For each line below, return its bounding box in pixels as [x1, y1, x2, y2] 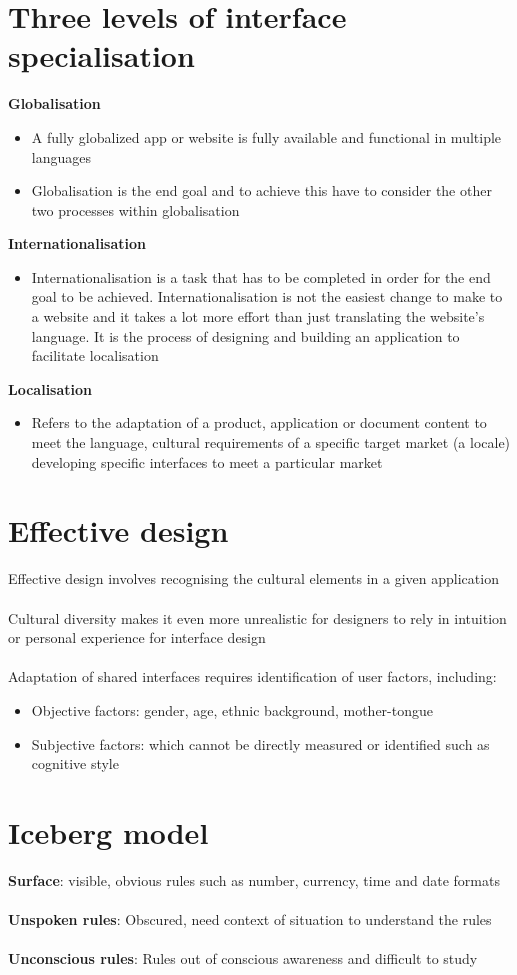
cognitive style [31, 753, 119, 774]
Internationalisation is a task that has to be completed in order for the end [31, 266, 491, 287]
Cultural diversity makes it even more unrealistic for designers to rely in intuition [8, 607, 507, 628]
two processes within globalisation [31, 199, 240, 220]
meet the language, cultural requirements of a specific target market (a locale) [31, 432, 511, 453]
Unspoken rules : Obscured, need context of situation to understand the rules [8, 909, 492, 929]
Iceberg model [8, 811, 209, 852]
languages [31, 146, 91, 167]
